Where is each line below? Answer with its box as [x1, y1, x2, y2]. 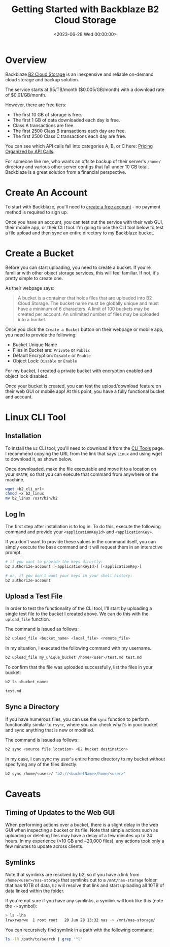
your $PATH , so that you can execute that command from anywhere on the [5, 471, 159, 477]
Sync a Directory [5, 702, 59, 711]
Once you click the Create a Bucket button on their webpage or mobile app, [5, 326, 164, 332]
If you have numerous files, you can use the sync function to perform [5, 716, 149, 722]
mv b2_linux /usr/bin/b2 [5, 496, 58, 501]
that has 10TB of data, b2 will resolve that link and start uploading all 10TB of [5, 882, 164, 889]
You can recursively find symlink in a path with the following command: [5, 927, 154, 933]
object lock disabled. [5, 373, 49, 379]
